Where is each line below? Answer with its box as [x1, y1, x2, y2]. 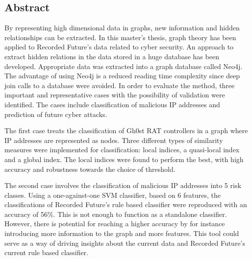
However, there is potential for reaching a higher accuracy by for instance [4, 218, 225, 229]
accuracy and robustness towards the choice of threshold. [4, 164, 176, 174]
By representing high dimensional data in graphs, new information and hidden [4, 23, 240, 33]
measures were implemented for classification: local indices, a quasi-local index [4, 144, 240, 155]
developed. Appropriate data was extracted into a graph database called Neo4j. [4, 61, 243, 71]
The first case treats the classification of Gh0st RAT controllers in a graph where [4, 125, 248, 136]
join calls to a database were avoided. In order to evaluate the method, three [4, 80, 235, 90]
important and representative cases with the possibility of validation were [4, 90, 225, 100]
